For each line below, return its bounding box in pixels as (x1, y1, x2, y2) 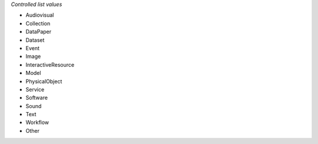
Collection (25, 19, 51, 27)
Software (25, 94, 48, 102)
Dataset (25, 36, 45, 44)
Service (25, 86, 45, 93)
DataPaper (25, 28, 52, 35)
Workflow (25, 119, 49, 126)
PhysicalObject (25, 77, 62, 85)
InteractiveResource (25, 61, 75, 68)
